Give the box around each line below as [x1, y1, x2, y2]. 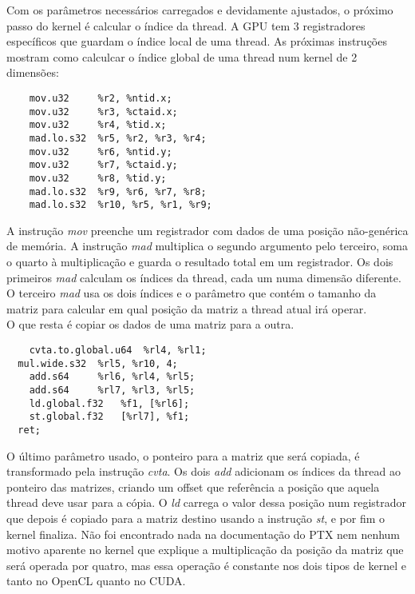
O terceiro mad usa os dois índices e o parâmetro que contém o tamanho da [6, 285, 377, 301]
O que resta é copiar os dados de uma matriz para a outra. [6, 316, 294, 333]
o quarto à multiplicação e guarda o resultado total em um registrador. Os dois [6, 253, 393, 270]
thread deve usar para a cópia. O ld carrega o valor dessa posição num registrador [6, 494, 407, 511]
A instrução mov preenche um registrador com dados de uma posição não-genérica [6, 221, 409, 238]
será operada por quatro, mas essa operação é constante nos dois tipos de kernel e [6, 556, 406, 573]
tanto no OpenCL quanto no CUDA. [6, 572, 186, 589]
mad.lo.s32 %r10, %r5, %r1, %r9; [29, 199, 212, 211]
